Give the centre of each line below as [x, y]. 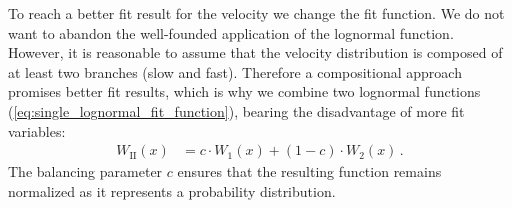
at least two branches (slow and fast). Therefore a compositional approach [235, 71]
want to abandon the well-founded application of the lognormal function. [231, 32]
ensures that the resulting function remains [309, 171]
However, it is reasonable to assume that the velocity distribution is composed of [255, 52]
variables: [37, 130]
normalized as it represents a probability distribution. [172, 190]
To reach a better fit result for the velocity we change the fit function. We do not [256, 13]
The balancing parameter [85, 171]
